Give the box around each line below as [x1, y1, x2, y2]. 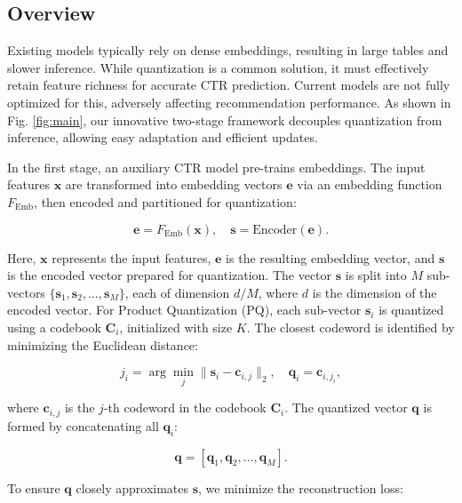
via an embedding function [297, 175, 442, 194]
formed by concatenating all [7, 416, 159, 435]
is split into [345, 266, 407, 284]
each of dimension [132, 283, 230, 301]
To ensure [7, 478, 60, 497]
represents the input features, [52, 248, 211, 267]
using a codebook [7, 317, 101, 336]
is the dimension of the [312, 283, 437, 301]
